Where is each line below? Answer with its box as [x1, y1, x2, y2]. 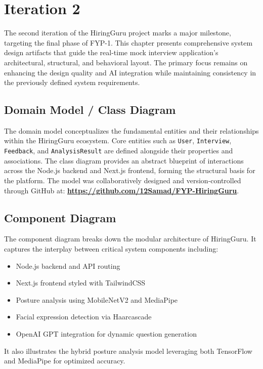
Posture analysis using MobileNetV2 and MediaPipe [16, 294, 178, 305]
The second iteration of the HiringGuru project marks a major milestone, [4, 27, 231, 38]
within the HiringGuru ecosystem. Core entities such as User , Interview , [4, 135, 232, 146]
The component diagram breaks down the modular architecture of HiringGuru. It [4, 233, 256, 244]
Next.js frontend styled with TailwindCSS [16, 277, 146, 288]
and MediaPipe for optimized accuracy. [4, 355, 125, 366]
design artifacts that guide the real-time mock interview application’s [4, 47, 218, 58]
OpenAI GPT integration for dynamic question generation [16, 328, 197, 339]
